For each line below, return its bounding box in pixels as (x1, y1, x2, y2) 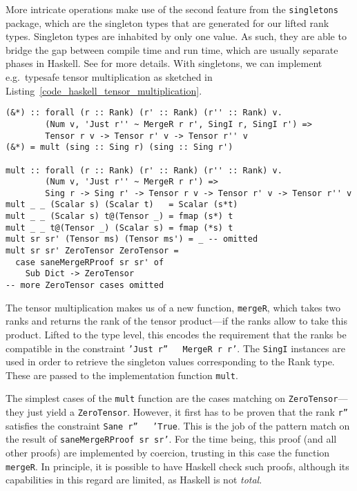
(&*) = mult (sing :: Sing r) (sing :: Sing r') (6, 142, 233, 153)
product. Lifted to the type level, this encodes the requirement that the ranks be (6, 327, 347, 341)
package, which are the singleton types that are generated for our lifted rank (6, 15, 329, 30)
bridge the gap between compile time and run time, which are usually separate (6, 42, 338, 57)
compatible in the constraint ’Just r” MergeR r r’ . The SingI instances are (6, 340, 345, 355)
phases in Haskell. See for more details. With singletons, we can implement (6, 56, 322, 70)
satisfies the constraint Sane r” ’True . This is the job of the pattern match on (6, 418, 350, 432)
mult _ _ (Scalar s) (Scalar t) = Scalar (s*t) (6, 200, 238, 210)
